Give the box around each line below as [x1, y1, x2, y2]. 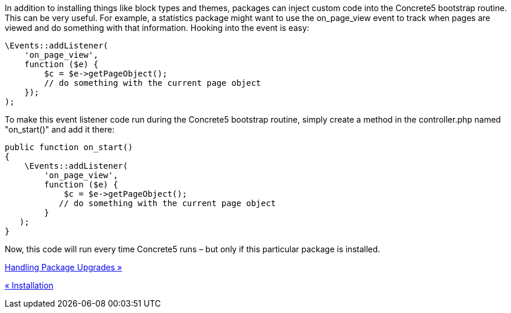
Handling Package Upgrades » [5, 262, 122, 272]
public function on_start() [5, 142, 133, 152]
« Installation [5, 280, 54, 290]
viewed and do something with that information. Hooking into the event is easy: [5, 23, 309, 33]
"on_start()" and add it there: [5, 124, 115, 134]
